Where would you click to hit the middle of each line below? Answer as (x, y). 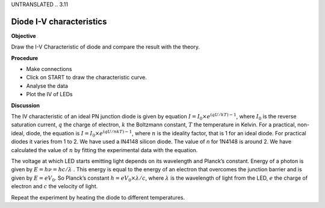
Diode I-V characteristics (59, 21)
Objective (23, 35)
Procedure (25, 58)
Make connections (49, 69)
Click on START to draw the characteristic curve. (86, 78)
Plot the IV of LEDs (49, 94)
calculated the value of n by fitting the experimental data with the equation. (104, 150)
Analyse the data (47, 86)
